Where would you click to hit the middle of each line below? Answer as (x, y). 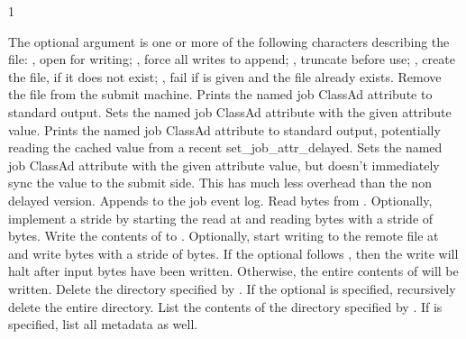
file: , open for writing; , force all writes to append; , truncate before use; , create (232, 59)
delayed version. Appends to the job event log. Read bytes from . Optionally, (220, 200)
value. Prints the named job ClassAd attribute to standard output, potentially (224, 129)
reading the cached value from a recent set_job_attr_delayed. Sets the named (225, 147)
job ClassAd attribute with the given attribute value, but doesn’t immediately (224, 165)
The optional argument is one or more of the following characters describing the (229, 41)
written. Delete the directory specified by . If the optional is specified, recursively (232, 288)
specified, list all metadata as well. (103, 324)
